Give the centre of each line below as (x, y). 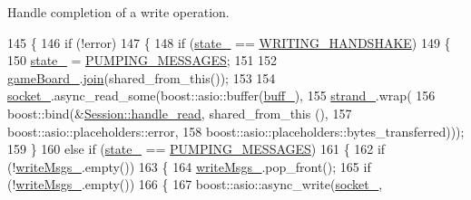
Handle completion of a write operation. (118, 12)
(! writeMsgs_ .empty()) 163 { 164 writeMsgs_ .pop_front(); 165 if (189, 166)
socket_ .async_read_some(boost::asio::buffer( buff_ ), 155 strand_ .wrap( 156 (221, 95)
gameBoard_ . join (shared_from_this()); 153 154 (142, 77)
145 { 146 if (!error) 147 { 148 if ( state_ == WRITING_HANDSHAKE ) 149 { (229, 42)
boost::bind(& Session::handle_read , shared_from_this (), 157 (180, 113)
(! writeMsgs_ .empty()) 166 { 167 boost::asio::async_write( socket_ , (195, 184)
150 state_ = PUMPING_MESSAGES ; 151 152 (142, 60)
